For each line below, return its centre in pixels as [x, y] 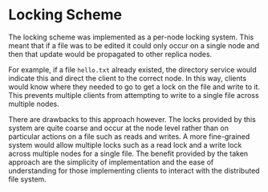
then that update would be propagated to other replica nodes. [110, 54]
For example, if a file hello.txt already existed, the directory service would [132, 69]
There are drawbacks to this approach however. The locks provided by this [132, 119]
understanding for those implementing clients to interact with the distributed [134, 170]
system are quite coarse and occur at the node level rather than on [118, 128]
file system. [27, 179]
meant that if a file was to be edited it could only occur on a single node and [134, 45]
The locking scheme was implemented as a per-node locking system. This [131, 37]
